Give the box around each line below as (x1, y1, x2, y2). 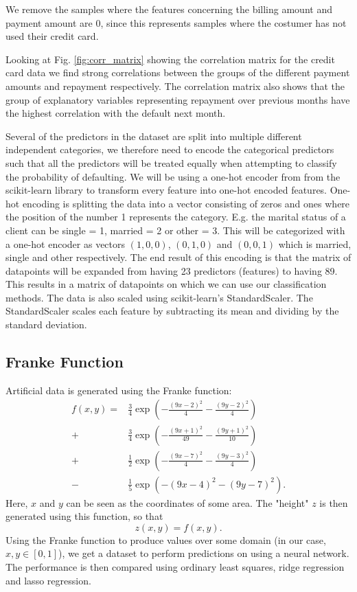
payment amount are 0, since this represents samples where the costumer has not (5, 15, 347, 30)
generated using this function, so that (5, 509, 163, 523)
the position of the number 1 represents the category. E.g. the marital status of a (5, 209, 346, 224)
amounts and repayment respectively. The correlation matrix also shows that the (5, 78, 345, 93)
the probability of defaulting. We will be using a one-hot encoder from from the (5, 169, 341, 183)
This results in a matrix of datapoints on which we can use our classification (5, 277, 327, 291)
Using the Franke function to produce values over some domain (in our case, (5, 532, 326, 547)
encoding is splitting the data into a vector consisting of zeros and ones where (22, 196, 350, 210)
